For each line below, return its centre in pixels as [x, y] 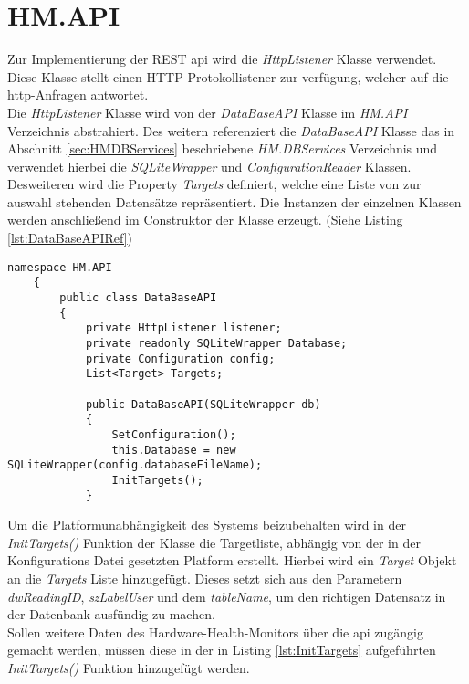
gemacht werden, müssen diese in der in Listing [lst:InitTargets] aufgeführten [222, 650]
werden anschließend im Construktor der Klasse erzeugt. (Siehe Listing [205, 220]
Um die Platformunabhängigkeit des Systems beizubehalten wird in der [207, 525]
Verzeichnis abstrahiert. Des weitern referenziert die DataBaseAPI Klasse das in [231, 130]
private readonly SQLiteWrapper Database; [216, 343]
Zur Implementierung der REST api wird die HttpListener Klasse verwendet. [222, 59]
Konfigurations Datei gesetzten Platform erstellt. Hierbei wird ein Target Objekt [232, 560]
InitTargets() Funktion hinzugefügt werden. [129, 667]
